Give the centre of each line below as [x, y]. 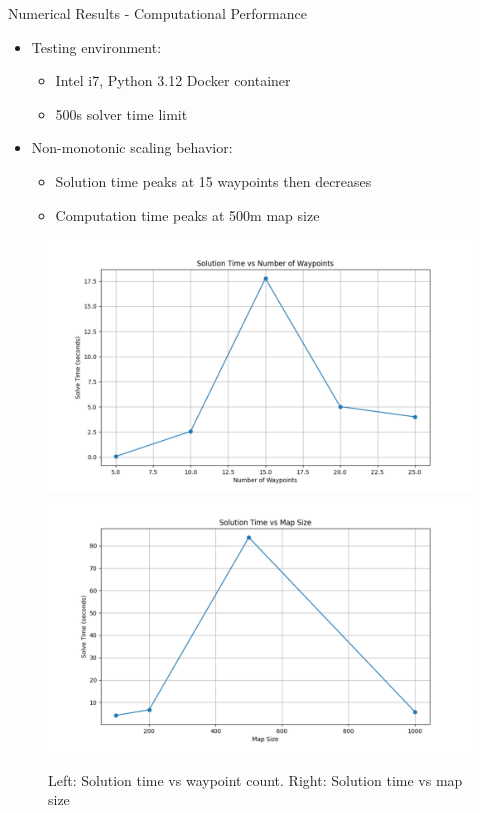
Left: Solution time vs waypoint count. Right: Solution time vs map [255, 779]
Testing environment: [96, 46]
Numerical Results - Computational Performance [157, 13]
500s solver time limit [121, 113]
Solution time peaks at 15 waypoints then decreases [213, 180]
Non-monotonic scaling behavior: [132, 147]
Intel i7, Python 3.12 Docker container [173, 80]
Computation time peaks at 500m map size [187, 214]
